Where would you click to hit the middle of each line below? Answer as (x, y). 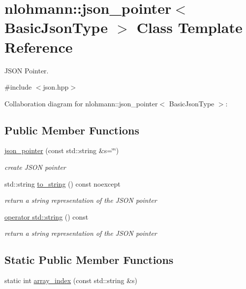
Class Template (189, 27)
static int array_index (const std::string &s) (71, 280)
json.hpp (56, 87)
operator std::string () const (46, 216)
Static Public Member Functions (89, 260)
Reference (39, 47)
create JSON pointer (35, 167)
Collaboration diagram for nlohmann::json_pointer (81, 103)
